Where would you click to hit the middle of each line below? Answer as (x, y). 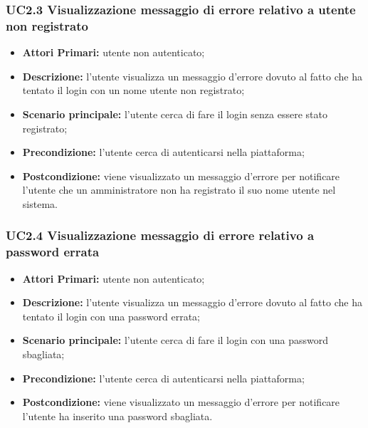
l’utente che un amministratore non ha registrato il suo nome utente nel (179, 190)
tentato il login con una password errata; (111, 316)
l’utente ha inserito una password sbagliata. (117, 416)
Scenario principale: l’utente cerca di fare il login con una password (175, 340)
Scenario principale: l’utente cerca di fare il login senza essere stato (175, 114)
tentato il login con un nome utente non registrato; (133, 90)
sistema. (40, 203)
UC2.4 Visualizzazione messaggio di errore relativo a (160, 235)
